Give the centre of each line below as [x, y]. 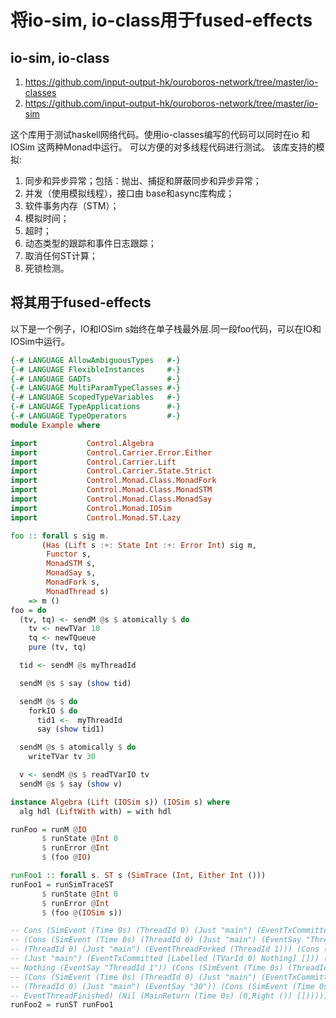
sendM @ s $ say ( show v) [71, 784]
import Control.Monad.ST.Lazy [96, 517]
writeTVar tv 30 [62, 757]
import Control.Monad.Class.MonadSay [111, 499]
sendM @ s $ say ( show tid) [75, 683]
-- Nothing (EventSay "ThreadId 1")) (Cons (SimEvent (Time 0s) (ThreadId [169, 967]
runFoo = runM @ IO [48, 829]
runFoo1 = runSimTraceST [62, 884]
